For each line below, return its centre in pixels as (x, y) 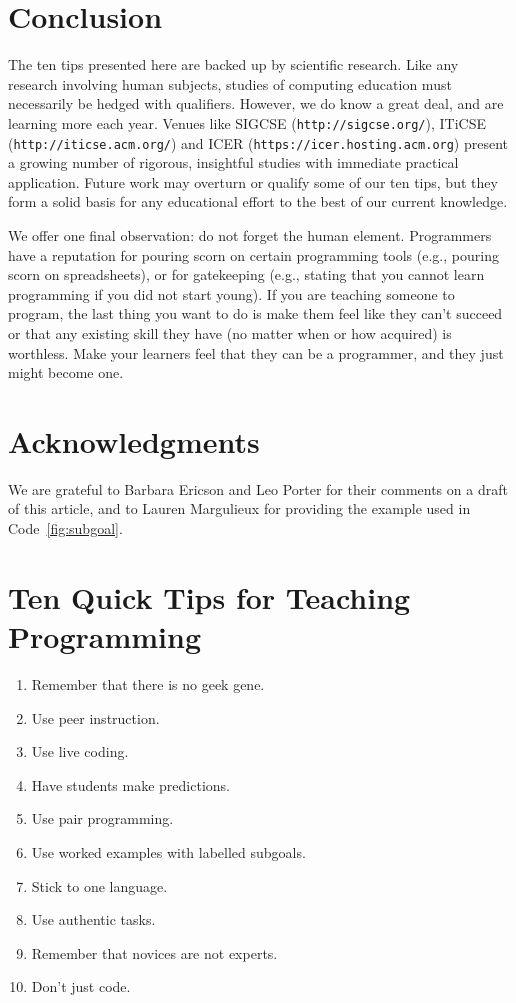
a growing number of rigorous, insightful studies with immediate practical (233, 162)
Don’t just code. (81, 986)
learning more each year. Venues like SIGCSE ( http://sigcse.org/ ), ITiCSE (247, 122)
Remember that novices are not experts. (154, 952)
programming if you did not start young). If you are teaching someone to (231, 293)
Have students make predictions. (130, 784)
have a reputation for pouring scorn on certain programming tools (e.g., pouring (253, 254)
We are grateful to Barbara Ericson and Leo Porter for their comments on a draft (258, 488)
